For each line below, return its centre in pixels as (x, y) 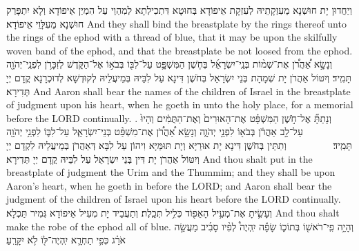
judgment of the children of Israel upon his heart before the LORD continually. (174, 199)
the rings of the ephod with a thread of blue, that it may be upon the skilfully (172, 37)
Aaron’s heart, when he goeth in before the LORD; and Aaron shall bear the (169, 185)
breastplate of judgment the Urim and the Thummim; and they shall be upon (171, 172)
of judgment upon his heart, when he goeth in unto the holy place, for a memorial (180, 104)
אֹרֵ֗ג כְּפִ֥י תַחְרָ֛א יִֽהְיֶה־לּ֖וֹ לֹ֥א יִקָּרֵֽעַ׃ (66, 240)
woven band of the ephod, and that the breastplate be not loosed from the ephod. (179, 50)
